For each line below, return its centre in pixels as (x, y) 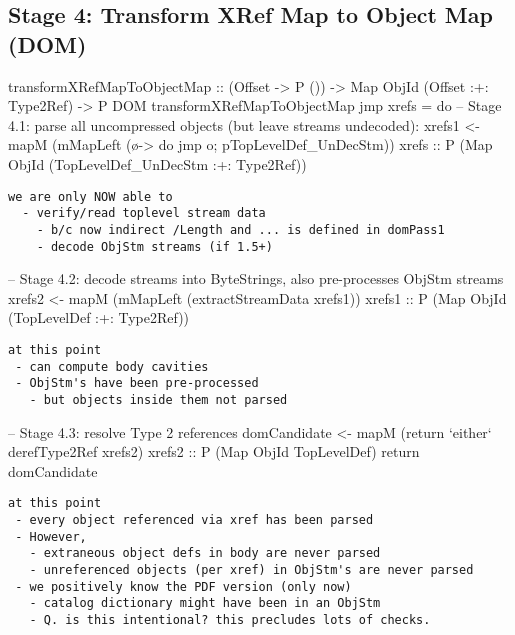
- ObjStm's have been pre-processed (137, 383)
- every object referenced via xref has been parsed (194, 520)
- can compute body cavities (112, 366)
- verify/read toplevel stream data (144, 213)
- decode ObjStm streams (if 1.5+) (154, 246)
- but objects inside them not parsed (158, 399)
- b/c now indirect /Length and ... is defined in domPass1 (240, 229)
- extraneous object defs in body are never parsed (205, 553)
